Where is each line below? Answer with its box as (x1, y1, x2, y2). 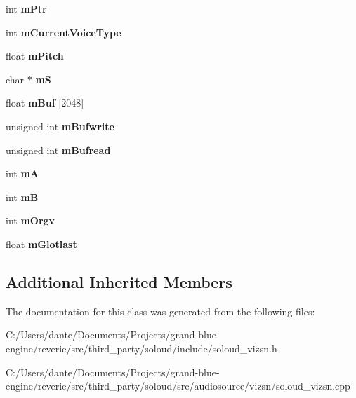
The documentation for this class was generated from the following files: (6, 303, 315, 318)
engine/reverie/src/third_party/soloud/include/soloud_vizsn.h (6, 341, 277, 355)
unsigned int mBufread (6, 142, 111, 157)
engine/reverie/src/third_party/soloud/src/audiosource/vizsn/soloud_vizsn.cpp (6, 378, 350, 393)
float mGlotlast (6, 236, 77, 251)
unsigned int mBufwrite (6, 118, 114, 133)
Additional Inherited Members (6, 270, 232, 292)
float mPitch (6, 48, 64, 63)
